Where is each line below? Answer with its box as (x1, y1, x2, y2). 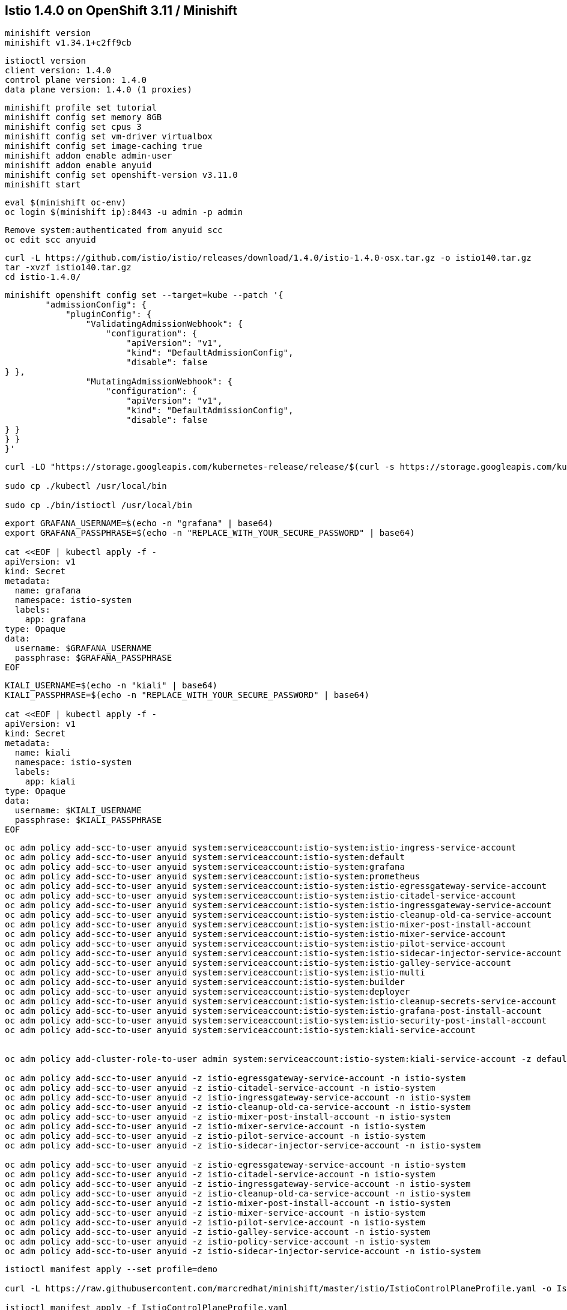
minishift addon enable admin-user (5, 151, 172, 161)
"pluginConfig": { (65, 309, 152, 320)
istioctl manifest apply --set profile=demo (5, 1264, 218, 1275)
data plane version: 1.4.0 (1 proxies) (5, 85, 192, 95)
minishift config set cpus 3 (5, 122, 142, 132)
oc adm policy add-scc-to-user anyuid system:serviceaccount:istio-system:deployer (5, 987, 410, 997)
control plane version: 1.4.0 (5, 75, 147, 85)
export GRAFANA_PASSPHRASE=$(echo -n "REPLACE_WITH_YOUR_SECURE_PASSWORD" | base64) (5, 528, 415, 538)
